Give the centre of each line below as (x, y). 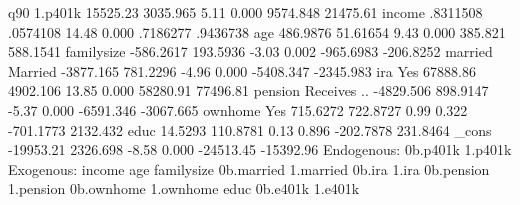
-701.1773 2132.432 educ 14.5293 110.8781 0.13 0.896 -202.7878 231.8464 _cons (250, 129)
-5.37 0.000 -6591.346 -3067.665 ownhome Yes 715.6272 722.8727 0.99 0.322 (238, 109)
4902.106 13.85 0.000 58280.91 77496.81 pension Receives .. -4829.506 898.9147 (248, 90)
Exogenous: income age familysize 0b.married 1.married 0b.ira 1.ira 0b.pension (249, 168)
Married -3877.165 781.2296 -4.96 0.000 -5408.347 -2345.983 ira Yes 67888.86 (242, 70)
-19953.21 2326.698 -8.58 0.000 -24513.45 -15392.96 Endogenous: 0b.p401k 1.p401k (260, 149)
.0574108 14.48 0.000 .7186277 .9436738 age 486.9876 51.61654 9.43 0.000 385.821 (257, 31)
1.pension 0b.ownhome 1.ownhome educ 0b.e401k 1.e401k (184, 188)
